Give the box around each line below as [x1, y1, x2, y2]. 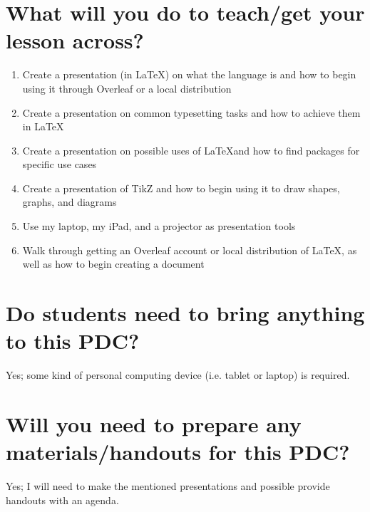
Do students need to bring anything [6, 298, 365, 328]
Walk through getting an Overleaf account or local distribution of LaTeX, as [22, 242, 357, 257]
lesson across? [6, 26, 144, 55]
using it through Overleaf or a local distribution [22, 80, 232, 95]
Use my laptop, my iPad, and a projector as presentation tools [22, 219, 296, 234]
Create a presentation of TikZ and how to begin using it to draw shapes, [22, 180, 340, 195]
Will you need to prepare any [6, 409, 302, 438]
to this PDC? [6, 326, 140, 355]
